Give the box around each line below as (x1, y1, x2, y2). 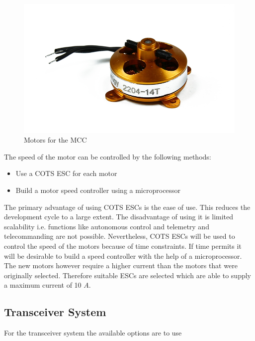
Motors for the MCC (24, 135, 87, 145)
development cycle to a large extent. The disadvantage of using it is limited (4, 211, 234, 222)
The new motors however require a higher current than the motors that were (4, 260, 238, 271)
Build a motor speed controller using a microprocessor (15, 185, 181, 195)
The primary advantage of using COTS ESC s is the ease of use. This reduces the (4, 201, 251, 212)
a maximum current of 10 (4, 280, 82, 290)
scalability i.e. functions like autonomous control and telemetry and (4, 221, 209, 231)
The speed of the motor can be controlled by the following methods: (4, 151, 211, 162)
